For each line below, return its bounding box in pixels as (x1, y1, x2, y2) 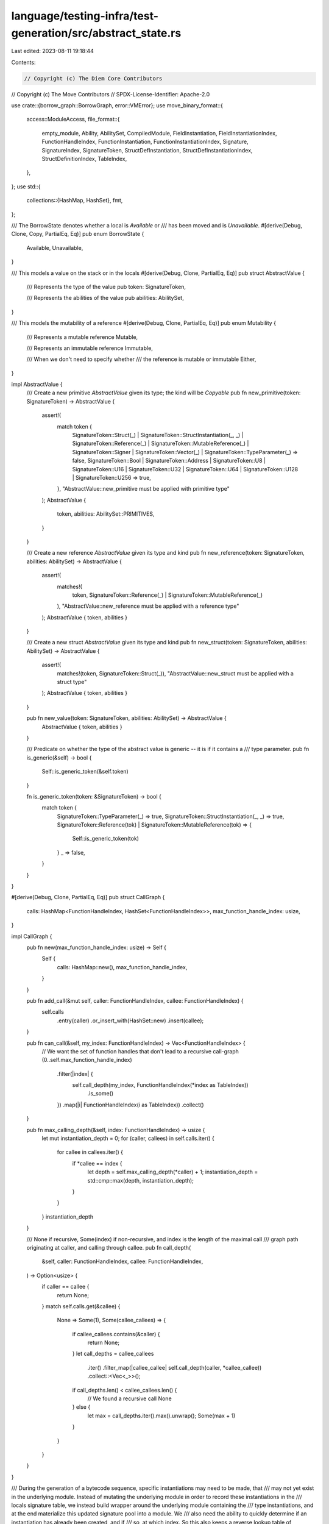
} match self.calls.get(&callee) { (41, 1302, 121, 1310)
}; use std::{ (11, 183, 41, 190)
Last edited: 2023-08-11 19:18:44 (11, 48, 94, 55)
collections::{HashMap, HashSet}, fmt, (26, 197, 123, 204)
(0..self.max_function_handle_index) (41, 1056, 132, 1064)
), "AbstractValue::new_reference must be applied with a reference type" (57, 602, 239, 610)
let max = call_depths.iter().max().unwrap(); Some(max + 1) (87, 1412, 236, 1419)
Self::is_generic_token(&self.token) (41, 768, 129, 775)
